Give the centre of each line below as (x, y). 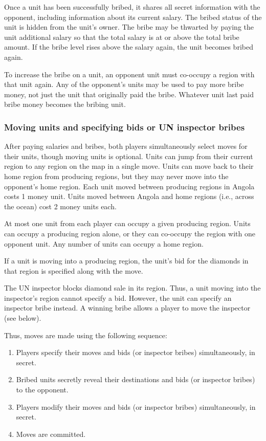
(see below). (23, 318)
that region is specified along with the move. (74, 270)
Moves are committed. (51, 434)
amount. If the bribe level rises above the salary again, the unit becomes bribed (129, 47)
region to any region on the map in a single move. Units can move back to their (129, 166)
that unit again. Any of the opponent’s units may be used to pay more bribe (124, 84)
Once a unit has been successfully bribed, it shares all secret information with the (132, 7)
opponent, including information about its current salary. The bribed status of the (133, 17)
